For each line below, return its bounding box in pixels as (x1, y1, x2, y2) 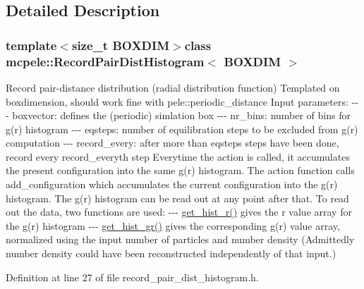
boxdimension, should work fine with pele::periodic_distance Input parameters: (6, 94, 348, 109)
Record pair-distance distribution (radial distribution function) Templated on (6, 80, 340, 94)
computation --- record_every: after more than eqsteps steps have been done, (6, 135, 339, 150)
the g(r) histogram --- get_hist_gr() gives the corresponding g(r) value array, (6, 218, 340, 233)
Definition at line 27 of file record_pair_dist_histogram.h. (6, 269, 259, 284)
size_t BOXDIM (71, 36, 170, 54)
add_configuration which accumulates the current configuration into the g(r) (6, 177, 338, 192)
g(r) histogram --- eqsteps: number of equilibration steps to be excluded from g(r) (6, 121, 358, 136)
